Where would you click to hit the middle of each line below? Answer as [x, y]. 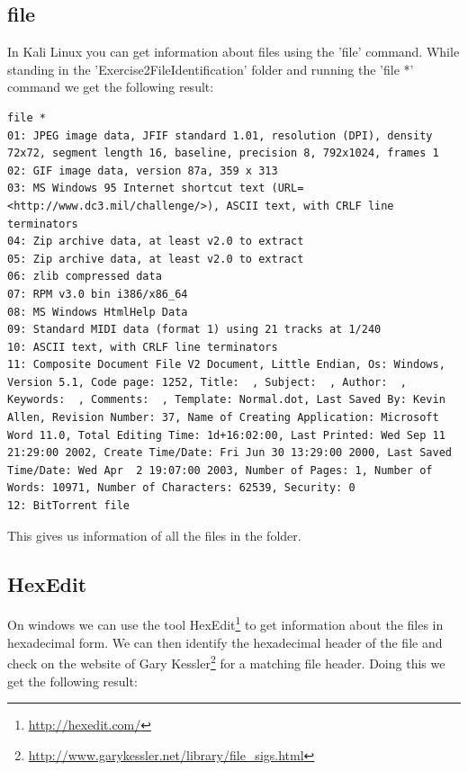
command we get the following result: [111, 87]
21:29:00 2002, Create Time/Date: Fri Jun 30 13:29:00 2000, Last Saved [229, 453]
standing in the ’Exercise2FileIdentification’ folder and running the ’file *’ [211, 69]
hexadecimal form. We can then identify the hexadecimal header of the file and [225, 642]
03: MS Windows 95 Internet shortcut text [136, 188]
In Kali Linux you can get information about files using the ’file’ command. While [234, 52]
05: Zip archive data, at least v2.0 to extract [156, 259]
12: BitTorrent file [69, 506]
